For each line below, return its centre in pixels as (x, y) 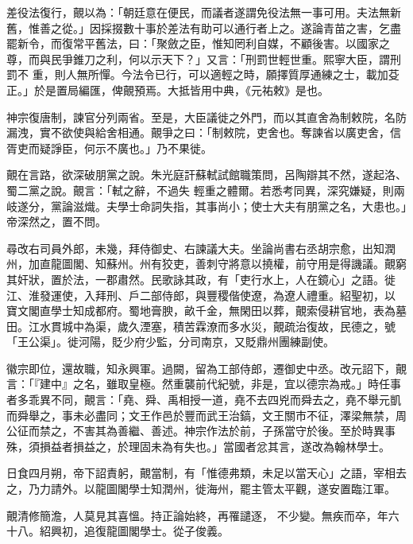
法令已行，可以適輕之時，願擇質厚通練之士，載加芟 (266, 74)
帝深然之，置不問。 (56, 221)
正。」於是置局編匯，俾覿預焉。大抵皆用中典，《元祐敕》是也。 (168, 89)
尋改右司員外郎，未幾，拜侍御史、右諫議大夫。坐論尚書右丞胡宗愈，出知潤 (201, 248)
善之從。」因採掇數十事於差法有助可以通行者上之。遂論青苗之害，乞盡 (220, 27)
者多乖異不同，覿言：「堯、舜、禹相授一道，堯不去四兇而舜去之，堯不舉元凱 (204, 400)
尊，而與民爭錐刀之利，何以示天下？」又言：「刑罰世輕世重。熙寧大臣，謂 (198, 58)
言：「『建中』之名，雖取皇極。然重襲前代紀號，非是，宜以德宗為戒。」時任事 (204, 384)
